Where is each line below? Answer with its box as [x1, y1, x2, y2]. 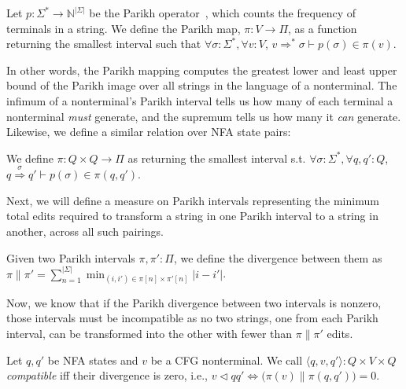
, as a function [288, 20, 357, 36]
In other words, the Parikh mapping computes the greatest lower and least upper [6, 61, 397, 78]
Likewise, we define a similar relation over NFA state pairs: [6, 123, 291, 140]
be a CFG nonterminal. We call [150, 351, 303, 368]
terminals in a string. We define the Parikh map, [6, 20, 241, 36]
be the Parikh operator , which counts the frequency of [89, 5, 356, 20]
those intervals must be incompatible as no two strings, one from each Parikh [6, 310, 378, 326]
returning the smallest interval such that [6, 35, 201, 52]
